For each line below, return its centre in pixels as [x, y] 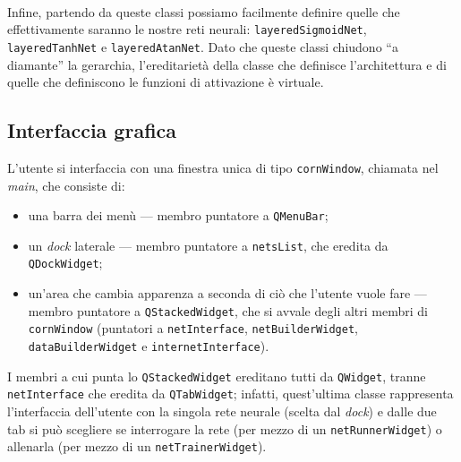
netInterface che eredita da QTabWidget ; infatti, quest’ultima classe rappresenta [230, 394]
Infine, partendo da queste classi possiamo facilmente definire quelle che [204, 11]
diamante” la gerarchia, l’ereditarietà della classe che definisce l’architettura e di [227, 64]
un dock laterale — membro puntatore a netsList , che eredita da [208, 245]
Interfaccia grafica [92, 130]
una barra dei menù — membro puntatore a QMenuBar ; [178, 215]
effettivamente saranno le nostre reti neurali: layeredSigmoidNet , [187, 29]
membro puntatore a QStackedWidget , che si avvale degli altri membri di [228, 310]
